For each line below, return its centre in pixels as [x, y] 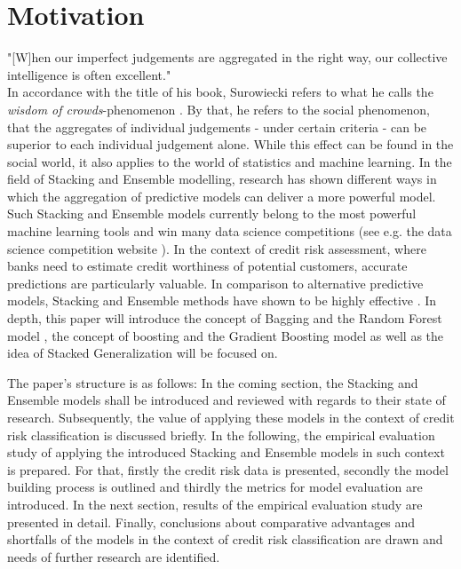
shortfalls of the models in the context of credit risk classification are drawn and [225, 539]
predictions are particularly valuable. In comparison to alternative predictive [215, 283]
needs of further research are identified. [114, 556]
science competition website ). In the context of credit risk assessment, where [217, 248]
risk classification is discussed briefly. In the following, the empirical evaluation [221, 435]
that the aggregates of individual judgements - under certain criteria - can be [217, 126]
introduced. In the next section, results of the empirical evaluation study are [215, 504]
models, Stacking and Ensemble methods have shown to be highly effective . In [222, 300]
